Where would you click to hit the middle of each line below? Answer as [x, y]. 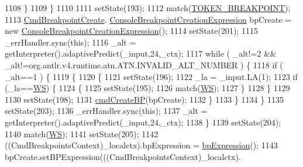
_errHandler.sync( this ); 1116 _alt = [70, 42]
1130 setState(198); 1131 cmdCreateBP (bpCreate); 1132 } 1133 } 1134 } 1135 [144, 99]
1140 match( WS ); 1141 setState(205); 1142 [82, 133]
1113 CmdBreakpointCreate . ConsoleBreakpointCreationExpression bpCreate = [148, 19]
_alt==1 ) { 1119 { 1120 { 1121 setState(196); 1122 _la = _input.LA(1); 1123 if [151, 76]
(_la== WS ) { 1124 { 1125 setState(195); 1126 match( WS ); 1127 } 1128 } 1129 [147, 88]
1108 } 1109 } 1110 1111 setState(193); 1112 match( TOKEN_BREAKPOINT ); [148, 8]
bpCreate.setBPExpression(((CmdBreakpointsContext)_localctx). [123, 156]
